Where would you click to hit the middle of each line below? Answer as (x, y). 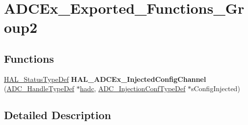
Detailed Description (58, 115)
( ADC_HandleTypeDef (39, 88)
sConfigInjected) (216, 88)
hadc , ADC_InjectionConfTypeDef (133, 88)
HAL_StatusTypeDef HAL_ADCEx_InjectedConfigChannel (105, 79)
